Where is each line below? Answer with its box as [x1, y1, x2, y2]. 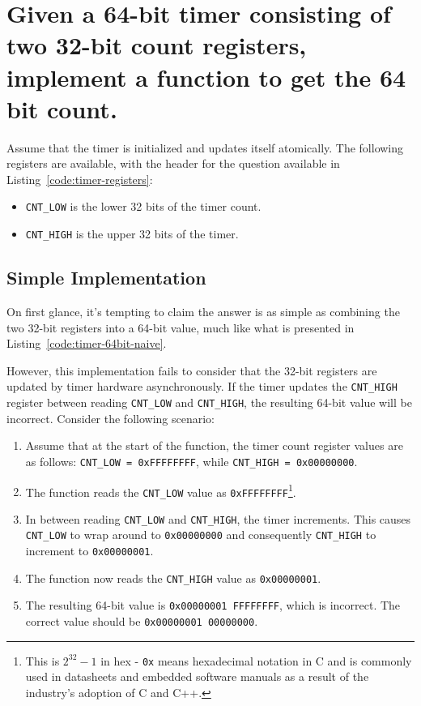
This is [25, 652, 60, 669]
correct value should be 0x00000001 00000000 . [25, 613, 258, 630]
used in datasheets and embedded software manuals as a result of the [25, 668, 369, 685]
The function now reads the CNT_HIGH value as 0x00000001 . [25, 569, 321, 586]
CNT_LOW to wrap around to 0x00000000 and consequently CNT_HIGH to [25, 526, 376, 543]
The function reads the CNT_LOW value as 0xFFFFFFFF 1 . [25, 481, 296, 500]
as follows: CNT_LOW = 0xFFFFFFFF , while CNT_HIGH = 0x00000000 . [25, 452, 358, 469]
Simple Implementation [6, 265, 206, 290]
